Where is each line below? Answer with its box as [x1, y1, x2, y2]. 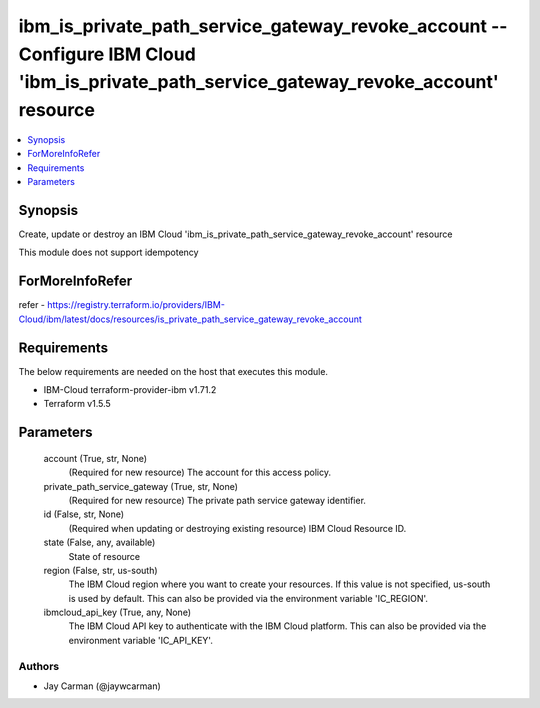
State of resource [68, 550, 141, 562]
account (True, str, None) [43, 452, 148, 464]
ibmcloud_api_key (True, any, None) [43, 606, 192, 619]
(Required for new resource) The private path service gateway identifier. [68, 494, 367, 506]
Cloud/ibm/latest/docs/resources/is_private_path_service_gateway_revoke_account [18, 313, 362, 325]
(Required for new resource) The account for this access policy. [68, 466, 332, 479]
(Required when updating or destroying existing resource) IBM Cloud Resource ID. [68, 522, 407, 534]
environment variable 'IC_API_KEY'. [68, 634, 214, 646]
